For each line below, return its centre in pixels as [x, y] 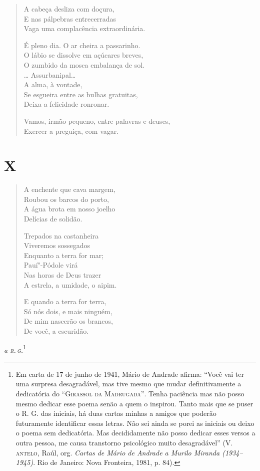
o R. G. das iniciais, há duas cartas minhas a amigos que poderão [116, 413]
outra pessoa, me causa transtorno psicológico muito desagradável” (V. [124, 442]
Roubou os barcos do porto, [66, 199]
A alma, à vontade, [53, 84]
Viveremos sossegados [57, 245]
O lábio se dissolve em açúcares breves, [83, 55]
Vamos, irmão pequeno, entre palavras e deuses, [97, 121]
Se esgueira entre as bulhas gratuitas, [81, 94]
